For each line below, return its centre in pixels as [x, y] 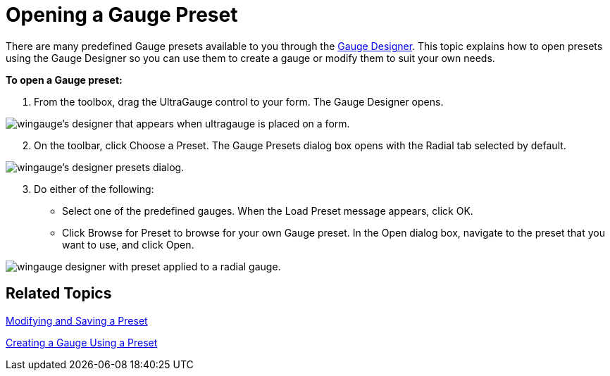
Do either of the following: [94, 189]
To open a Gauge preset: [64, 80]
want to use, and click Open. [128, 244]
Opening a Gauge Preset [122, 15]
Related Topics [59, 294]
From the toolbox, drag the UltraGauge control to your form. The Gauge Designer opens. [239, 101]
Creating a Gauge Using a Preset [82, 342]
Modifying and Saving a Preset [77, 320]
